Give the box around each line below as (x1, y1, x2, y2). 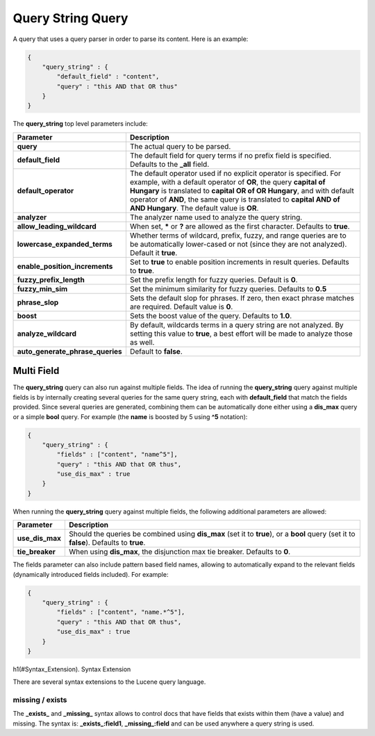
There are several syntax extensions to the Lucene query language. (12, 678, 206, 686)
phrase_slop (17, 297, 59, 307)
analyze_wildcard (17, 329, 76, 338)
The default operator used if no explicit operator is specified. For (129, 168, 342, 178)
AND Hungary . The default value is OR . (129, 203, 259, 213)
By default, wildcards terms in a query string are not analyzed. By (129, 320, 344, 329)
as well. (129, 337, 155, 347)
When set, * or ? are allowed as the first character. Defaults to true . (129, 221, 350, 231)
